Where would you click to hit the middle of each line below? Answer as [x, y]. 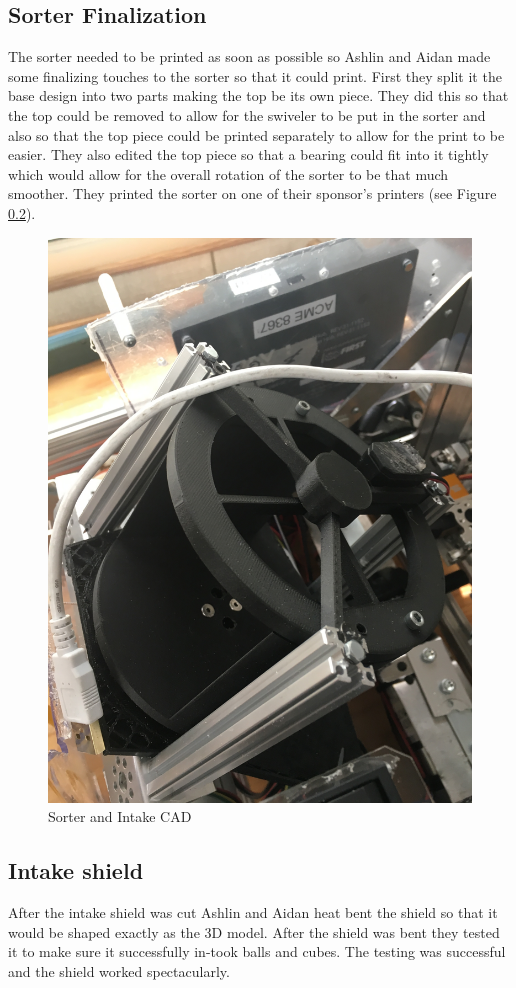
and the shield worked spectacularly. [119, 971]
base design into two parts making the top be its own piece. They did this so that [258, 95]
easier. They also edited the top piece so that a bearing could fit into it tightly [248, 154]
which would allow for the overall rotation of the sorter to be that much [228, 173]
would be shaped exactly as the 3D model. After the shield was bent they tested [254, 931]
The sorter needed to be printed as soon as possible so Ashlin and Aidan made [249, 56]
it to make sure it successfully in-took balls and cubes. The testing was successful [257, 951]
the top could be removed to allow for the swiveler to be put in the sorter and [247, 114]
